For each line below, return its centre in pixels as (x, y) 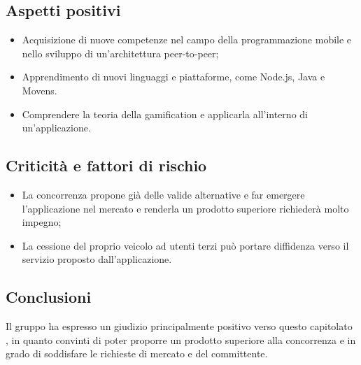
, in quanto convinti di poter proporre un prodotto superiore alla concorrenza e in (181, 339)
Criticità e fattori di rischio (106, 165)
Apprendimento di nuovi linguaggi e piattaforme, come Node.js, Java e (174, 77)
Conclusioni (49, 297)
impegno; (42, 222)
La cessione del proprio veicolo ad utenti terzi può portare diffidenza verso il (185, 245)
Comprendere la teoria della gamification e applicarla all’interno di (165, 114)
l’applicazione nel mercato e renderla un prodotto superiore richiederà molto (185, 208)
